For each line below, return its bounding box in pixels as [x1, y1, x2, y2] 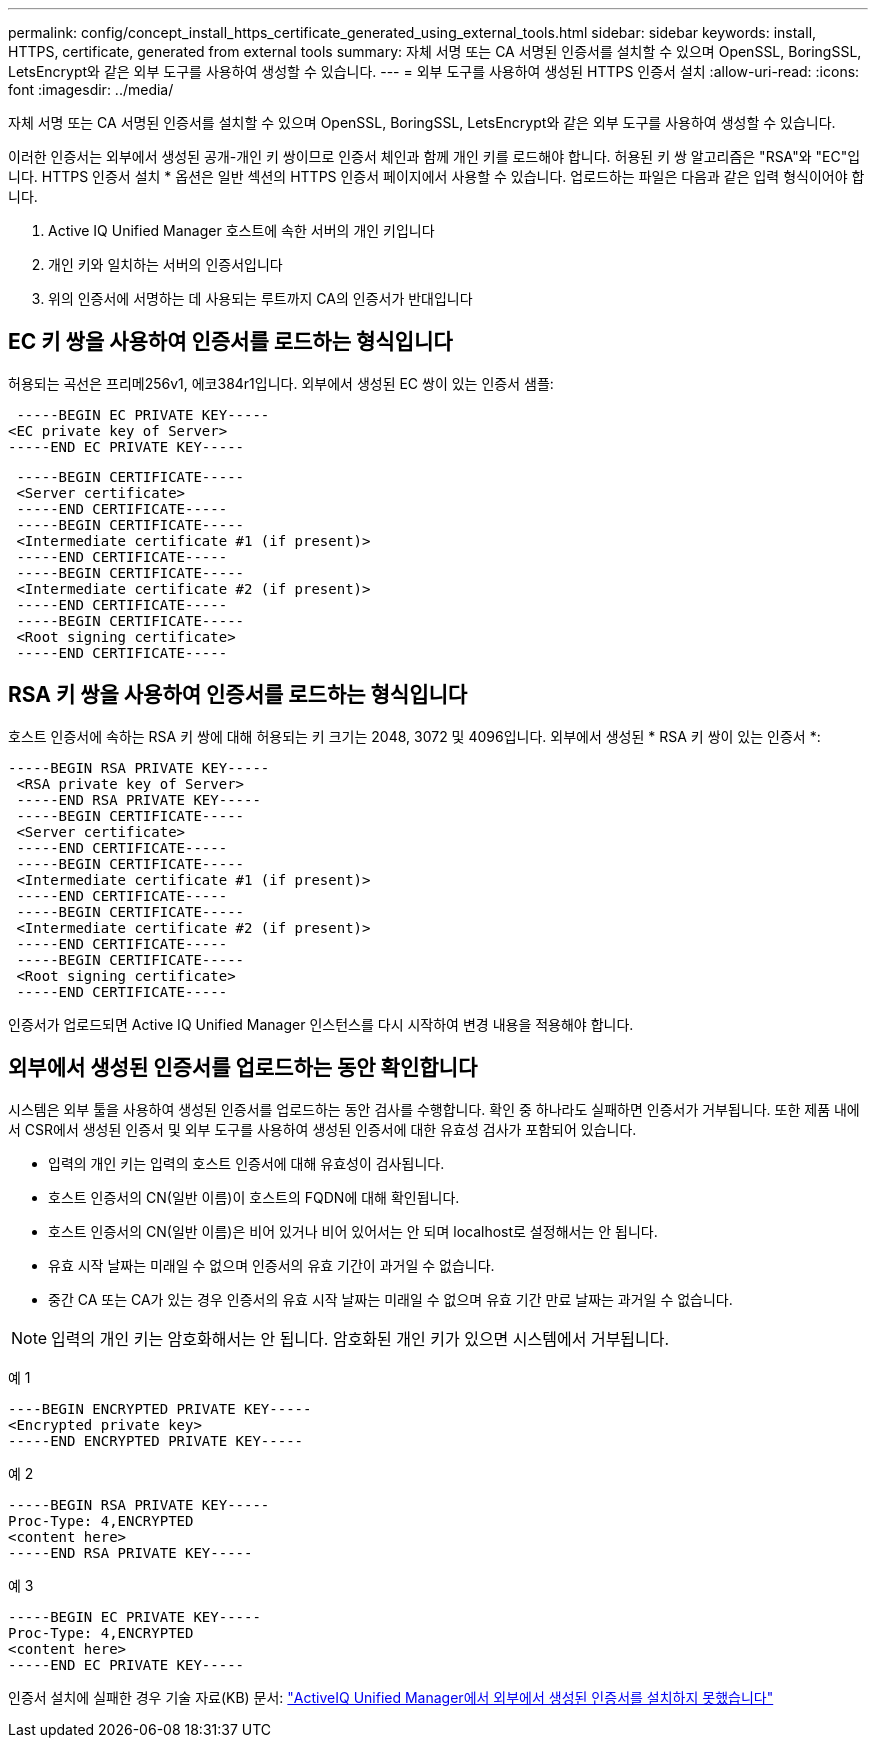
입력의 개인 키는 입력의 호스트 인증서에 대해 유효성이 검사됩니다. [48, 1154, 445, 1172]
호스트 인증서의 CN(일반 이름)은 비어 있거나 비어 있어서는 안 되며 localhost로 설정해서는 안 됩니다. [48, 1222, 658, 1240]
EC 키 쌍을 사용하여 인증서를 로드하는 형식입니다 [8, 329, 453, 355]
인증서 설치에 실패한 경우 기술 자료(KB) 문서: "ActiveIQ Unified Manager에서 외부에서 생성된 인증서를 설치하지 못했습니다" [8, 1688, 774, 1706]
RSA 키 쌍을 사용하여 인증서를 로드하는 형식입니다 [8, 682, 468, 708]
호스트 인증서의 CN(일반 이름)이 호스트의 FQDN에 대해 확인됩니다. [48, 1188, 460, 1206]
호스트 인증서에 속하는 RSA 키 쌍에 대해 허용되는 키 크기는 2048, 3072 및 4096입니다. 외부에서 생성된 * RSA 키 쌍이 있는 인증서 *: [8, 727, 821, 745]
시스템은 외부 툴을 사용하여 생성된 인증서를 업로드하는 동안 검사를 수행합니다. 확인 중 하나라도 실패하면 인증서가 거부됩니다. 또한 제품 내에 [8, 1100, 860, 1118]
